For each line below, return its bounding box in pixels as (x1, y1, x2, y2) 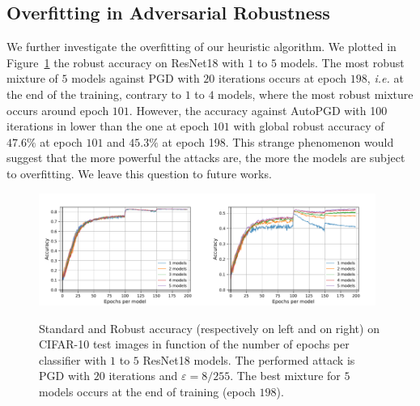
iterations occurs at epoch (218, 70, 347, 87)
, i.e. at (367, 70, 404, 87)
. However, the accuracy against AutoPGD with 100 (129, 101, 388, 118)
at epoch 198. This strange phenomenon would (162, 133, 394, 150)
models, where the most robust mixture (218, 85, 414, 102)
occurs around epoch (6, 101, 109, 118)
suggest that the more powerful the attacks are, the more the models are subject (6, 149, 405, 166)
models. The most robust (280, 53, 405, 71)
